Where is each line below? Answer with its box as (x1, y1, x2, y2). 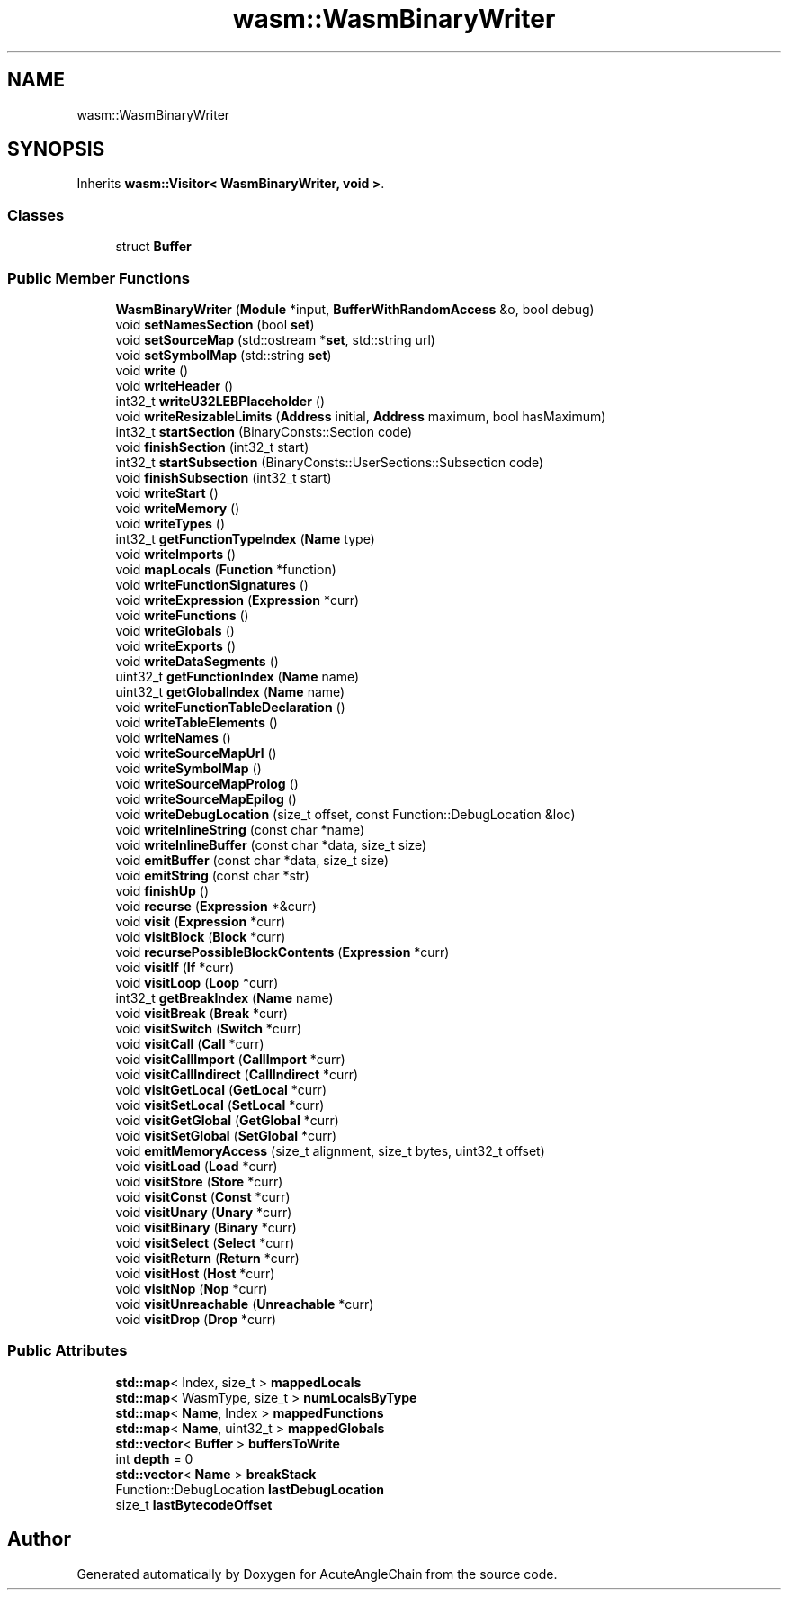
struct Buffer (115, 239, 192, 255)
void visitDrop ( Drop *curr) (115, 1311, 277, 1327)
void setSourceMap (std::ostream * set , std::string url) (115, 331, 435, 347)
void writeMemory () (115, 500, 240, 516)
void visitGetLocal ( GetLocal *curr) (115, 1081, 327, 1097)
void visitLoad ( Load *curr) (115, 1158, 278, 1174)
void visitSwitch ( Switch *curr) (115, 1020, 301, 1036)
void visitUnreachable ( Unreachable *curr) (115, 1295, 374, 1312)
